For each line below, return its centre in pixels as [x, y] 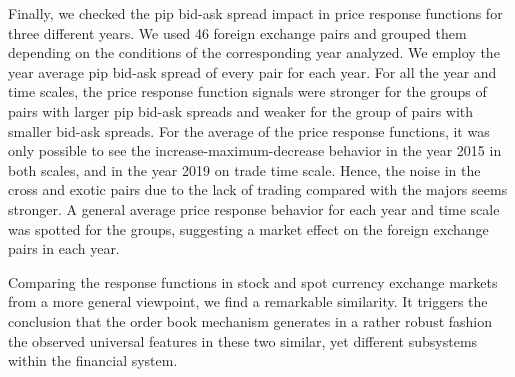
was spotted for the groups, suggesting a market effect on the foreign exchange [248, 228]
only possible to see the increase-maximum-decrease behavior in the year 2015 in [255, 150]
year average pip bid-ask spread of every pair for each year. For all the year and [252, 71]
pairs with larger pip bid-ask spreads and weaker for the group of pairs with [241, 110]
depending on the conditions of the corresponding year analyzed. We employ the [254, 52]
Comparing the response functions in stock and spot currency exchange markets [253, 281]
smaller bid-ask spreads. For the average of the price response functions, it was [249, 130]
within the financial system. [93, 360]
